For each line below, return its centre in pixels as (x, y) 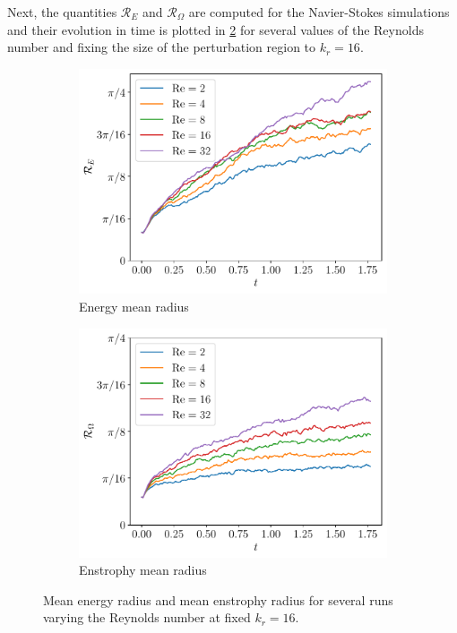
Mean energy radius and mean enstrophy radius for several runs (218, 599)
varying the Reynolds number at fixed (147, 617)
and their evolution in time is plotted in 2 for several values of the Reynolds (216, 29)
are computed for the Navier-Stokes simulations (319, 12)
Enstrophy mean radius (143, 570)
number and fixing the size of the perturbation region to (162, 47)
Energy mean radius (134, 306)
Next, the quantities (62, 12)
